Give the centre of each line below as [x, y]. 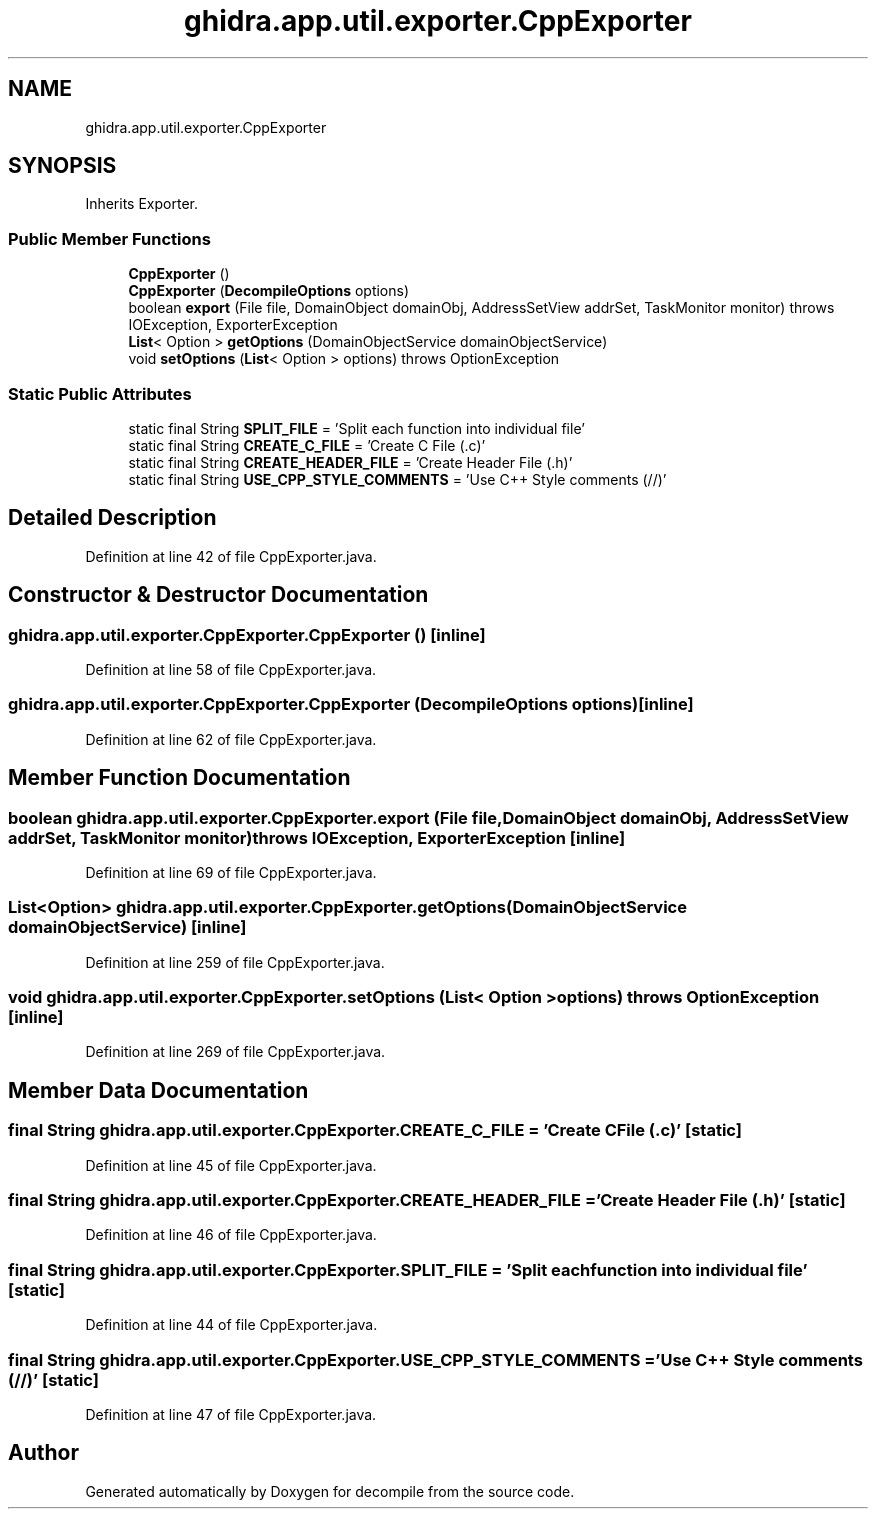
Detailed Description [112, 518]
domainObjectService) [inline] [127, 927]
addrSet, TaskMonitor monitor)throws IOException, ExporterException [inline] [317, 837]
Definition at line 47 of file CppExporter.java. [231, 1414]
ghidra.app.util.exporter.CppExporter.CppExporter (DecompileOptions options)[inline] [351, 704]
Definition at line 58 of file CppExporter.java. [231, 669]
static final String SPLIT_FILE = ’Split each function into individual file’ [356, 428]
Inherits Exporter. [141, 204]
